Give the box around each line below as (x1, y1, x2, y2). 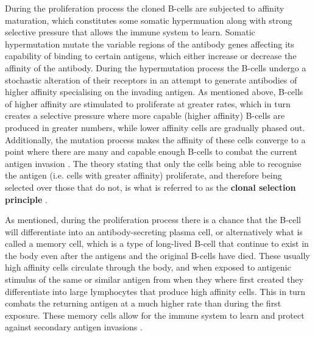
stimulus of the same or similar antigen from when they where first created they (5, 273, 303, 286)
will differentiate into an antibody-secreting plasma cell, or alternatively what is (5, 225, 303, 238)
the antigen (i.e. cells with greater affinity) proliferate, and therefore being (5, 169, 282, 182)
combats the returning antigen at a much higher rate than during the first (5, 297, 281, 310)
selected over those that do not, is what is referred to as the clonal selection (5, 180, 296, 193)
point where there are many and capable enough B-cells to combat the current (5, 145, 297, 158)
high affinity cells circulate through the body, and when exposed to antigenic (5, 261, 291, 274)
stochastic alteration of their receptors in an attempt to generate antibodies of (5, 73, 297, 86)
